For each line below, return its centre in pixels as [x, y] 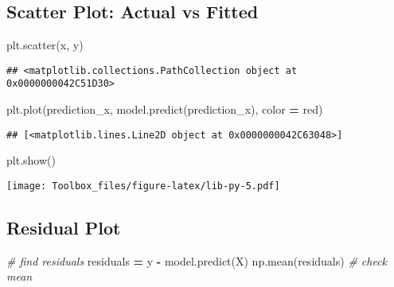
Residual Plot [64, 227]
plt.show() [31, 160]
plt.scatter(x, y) [45, 45]
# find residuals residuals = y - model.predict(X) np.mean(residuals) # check [197, 260]
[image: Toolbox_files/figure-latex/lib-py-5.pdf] [143, 186]
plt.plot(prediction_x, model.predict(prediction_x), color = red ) [165, 109]
